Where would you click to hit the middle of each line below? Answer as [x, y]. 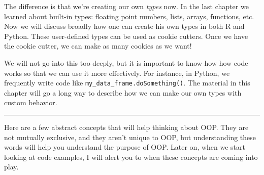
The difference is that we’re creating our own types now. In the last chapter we [126, 6]
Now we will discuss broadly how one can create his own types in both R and [124, 26]
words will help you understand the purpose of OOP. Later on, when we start [125, 147]
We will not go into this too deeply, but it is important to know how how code [126, 62]
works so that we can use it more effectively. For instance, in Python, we [117, 73]
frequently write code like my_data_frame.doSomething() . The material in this [127, 83]
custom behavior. [31, 102]
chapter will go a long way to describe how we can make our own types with [123, 92]
